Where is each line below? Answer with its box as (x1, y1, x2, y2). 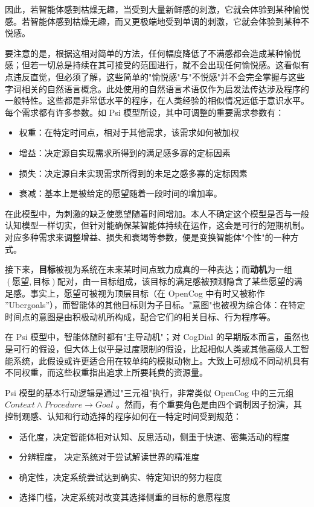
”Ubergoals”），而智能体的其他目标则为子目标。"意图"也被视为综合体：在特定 (5, 298, 306, 311)
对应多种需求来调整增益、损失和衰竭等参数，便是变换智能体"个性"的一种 (5, 230, 290, 243)
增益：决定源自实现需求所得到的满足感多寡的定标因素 (19, 146, 231, 159)
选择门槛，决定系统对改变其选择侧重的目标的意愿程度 (19, 491, 231, 503)
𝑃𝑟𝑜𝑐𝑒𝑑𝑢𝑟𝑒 (44, 401, 83, 410)
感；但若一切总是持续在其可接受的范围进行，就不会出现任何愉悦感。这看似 (5, 58, 301, 71)
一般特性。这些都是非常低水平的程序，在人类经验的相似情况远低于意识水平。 (5, 94, 309, 107)
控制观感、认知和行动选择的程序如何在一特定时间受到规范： (5, 410, 242, 423)
